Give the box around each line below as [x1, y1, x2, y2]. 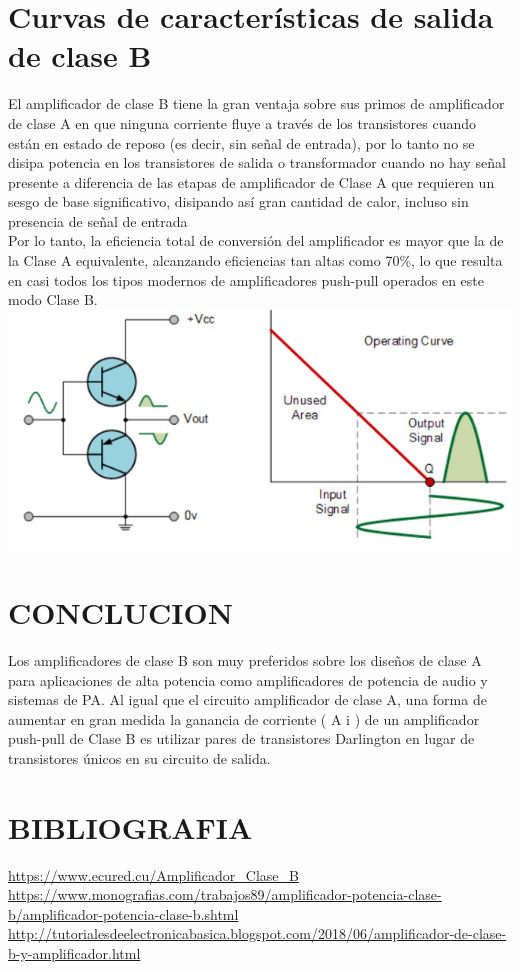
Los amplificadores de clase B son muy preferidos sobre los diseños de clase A [8, 649, 482, 670]
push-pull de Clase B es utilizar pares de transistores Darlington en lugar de [8, 728, 475, 749]
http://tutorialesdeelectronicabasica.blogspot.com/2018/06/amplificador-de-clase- [8, 923, 507, 944]
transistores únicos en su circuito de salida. [8, 747, 271, 768]
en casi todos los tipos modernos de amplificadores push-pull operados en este [8, 269, 485, 290]
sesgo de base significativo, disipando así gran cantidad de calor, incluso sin [8, 191, 469, 212]
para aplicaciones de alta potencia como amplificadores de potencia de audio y [8, 669, 488, 690]
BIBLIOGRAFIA [8, 806, 253, 847]
